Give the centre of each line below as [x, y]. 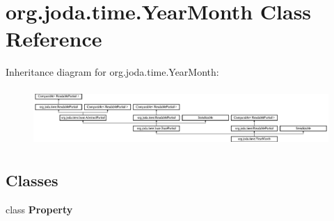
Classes [32, 180]
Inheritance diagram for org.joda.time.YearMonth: [112, 72]
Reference [54, 39]
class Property [39, 210]
